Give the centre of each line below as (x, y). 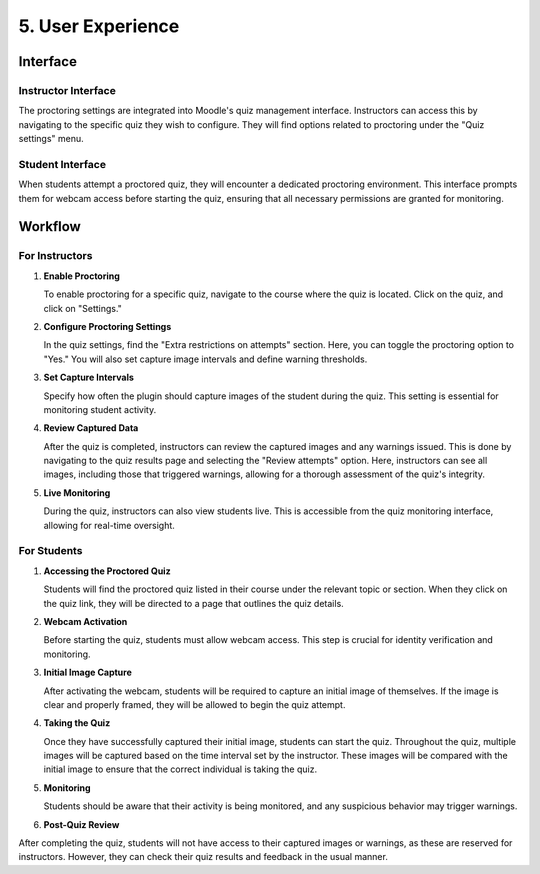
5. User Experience (99, 26)
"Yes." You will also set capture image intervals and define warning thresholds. (205, 359)
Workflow (50, 226)
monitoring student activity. (100, 409)
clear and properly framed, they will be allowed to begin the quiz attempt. (194, 704)
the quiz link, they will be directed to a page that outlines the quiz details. (193, 603)
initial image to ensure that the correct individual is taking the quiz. (180, 769)
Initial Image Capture (87, 672)
